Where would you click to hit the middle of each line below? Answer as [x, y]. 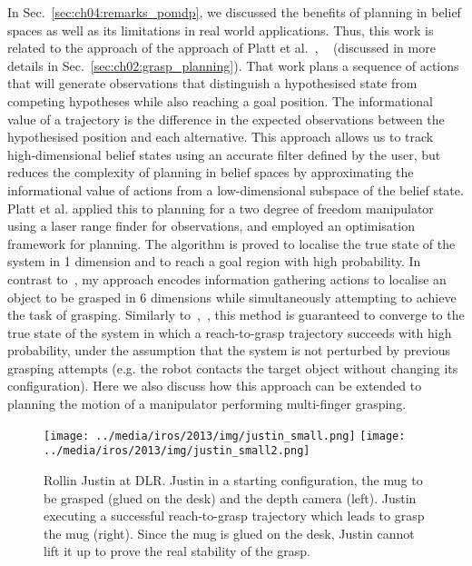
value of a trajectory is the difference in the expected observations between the [226, 119]
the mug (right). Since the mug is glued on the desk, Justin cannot [229, 533]
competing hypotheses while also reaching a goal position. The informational [221, 100]
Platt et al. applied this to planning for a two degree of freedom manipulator [221, 208]
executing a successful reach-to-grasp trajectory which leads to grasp [234, 516]
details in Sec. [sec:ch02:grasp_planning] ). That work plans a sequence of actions [233, 65]
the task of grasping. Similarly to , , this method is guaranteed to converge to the [236, 315]
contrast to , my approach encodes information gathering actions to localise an [227, 278]
